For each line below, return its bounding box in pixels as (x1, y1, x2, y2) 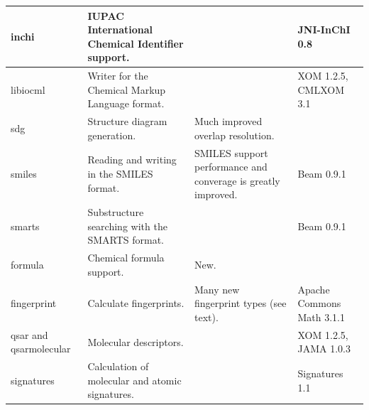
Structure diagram (87, 114, 167, 129)
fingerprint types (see (194, 296, 287, 311)
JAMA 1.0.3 (297, 341, 351, 356)
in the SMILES (87, 166, 153, 180)
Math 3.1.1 (297, 309, 345, 324)
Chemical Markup (87, 82, 166, 97)
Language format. (87, 96, 165, 111)
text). (194, 309, 219, 324)
